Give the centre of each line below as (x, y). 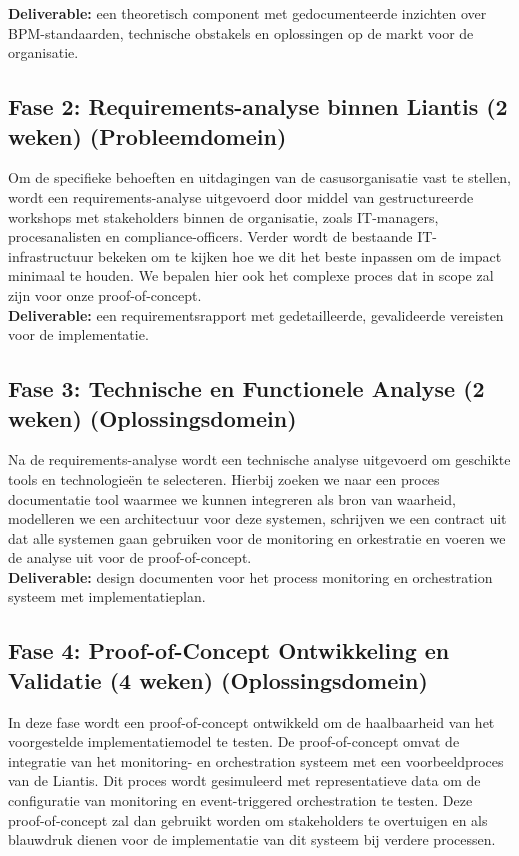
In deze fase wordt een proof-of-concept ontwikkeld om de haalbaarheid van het (251, 721)
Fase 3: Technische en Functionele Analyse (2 (246, 388)
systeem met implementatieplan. (107, 596)
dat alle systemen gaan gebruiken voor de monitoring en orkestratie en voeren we (257, 537)
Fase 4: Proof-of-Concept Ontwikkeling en (229, 650)
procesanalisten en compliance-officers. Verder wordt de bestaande (210, 236)
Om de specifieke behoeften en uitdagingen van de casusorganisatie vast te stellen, (259, 177)
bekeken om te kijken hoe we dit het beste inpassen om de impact (300, 255)
